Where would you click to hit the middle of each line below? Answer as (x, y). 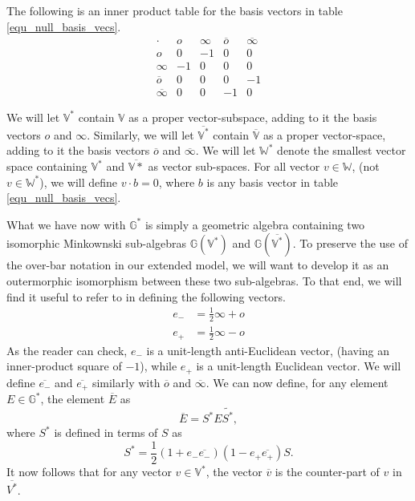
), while (159, 366)
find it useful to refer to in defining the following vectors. (146, 296)
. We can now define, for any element (297, 382)
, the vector (234, 472)
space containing (47, 166)
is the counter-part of (327, 472)
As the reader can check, (67, 350)
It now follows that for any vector (89, 472)
